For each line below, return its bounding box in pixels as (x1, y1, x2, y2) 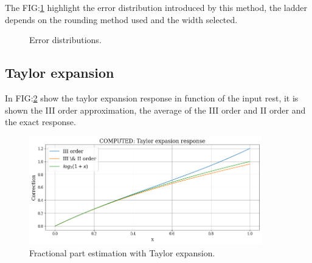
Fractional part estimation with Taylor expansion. (29, 246, 215, 259)
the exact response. (5, 115, 76, 128)
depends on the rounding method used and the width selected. (5, 13, 238, 26)
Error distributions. (29, 33, 102, 46)
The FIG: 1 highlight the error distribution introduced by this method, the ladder (5, 1, 307, 13)
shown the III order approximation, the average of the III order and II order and (5, 103, 306, 116)
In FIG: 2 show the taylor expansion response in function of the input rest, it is (5, 91, 299, 104)
